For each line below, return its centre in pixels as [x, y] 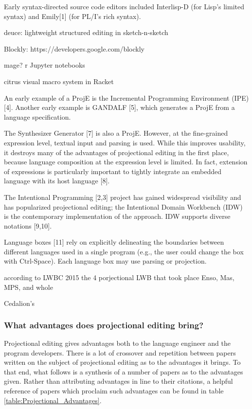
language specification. [37, 116]
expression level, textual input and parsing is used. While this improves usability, [125, 142]
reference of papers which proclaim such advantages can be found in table [114, 391]
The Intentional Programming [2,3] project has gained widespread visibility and [123, 197]
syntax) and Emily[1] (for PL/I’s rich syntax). [72, 16]
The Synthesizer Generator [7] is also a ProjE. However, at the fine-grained [116, 133]
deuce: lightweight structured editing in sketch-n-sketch [86, 32]
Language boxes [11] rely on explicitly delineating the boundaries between [114, 242]
